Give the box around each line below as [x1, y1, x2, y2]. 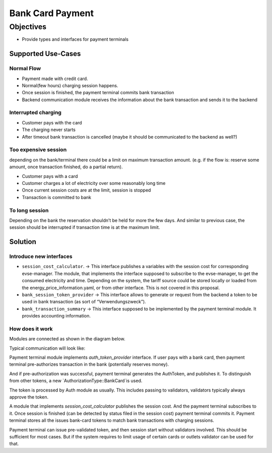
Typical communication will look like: [9, 345, 86, 351]
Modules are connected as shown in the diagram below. [9, 336, 125, 342]
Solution [9, 237, 36, 246]
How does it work [9, 325, 53, 332]
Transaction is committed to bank [22, 194, 92, 200]
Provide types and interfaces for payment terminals [22, 36, 129, 42]
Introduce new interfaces [9, 253, 73, 260]
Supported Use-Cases [9, 49, 81, 58]
